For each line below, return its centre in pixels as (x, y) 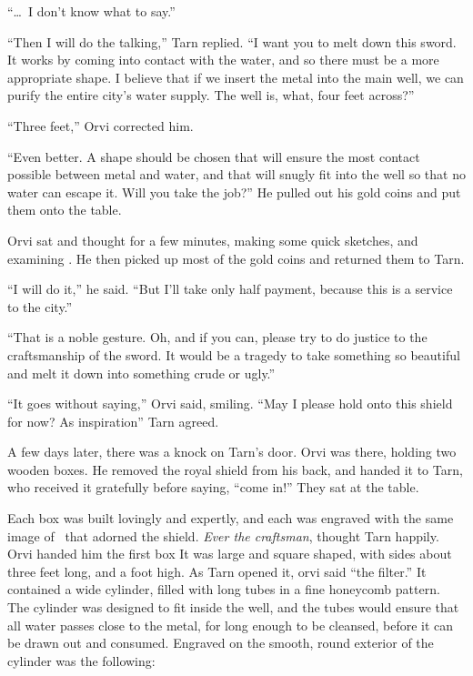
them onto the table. (65, 210)
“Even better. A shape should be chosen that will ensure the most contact (214, 156)
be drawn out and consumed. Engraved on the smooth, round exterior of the (221, 643)
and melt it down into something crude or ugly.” (141, 373)
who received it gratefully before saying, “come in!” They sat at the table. (213, 487)
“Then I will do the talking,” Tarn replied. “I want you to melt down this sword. (232, 41)
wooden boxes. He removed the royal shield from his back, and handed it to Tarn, (235, 469)
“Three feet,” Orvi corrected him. (101, 125)
